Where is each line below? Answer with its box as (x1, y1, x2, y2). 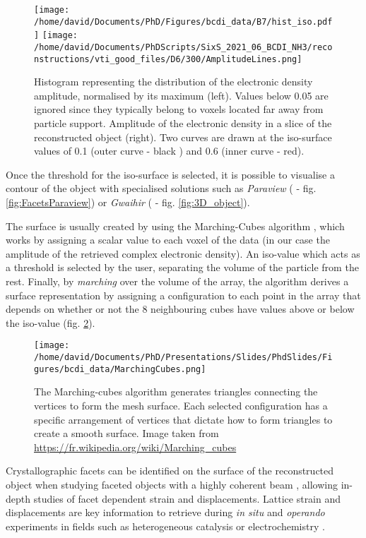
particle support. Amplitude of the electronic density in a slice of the (34, 116, 332, 131)
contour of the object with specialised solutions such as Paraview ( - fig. (6, 181, 317, 196)
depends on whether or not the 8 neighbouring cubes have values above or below (6, 301, 355, 316)
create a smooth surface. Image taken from (34, 426, 219, 441)
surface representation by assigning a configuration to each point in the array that (6, 287, 361, 302)
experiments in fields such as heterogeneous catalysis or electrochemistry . (6, 518, 325, 533)
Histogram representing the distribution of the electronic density (34, 74, 313, 89)
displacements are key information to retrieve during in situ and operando (6, 505, 325, 520)
